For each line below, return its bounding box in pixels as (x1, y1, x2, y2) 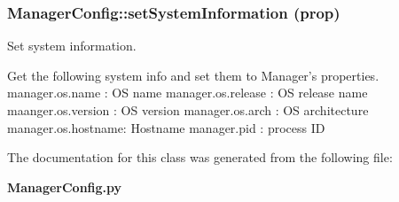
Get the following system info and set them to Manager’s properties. (7, 66, 379, 84)
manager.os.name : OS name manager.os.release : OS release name (7, 83, 368, 102)
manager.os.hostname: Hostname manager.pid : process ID (7, 118, 325, 136)
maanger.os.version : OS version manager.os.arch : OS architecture (7, 101, 369, 119)
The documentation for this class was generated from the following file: (7, 148, 393, 167)
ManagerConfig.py (7, 177, 122, 196)
